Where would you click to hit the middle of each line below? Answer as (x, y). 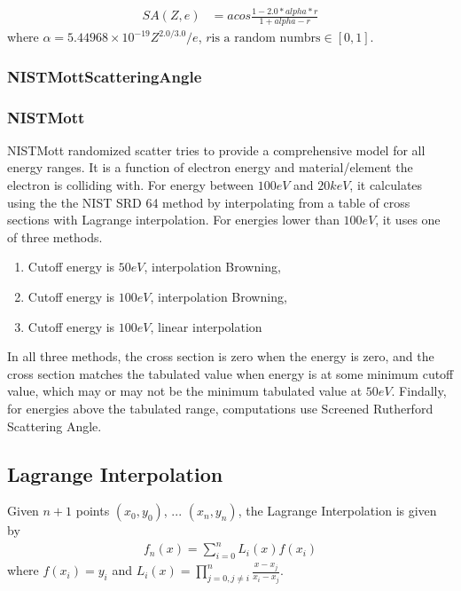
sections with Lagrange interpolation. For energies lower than (173, 220)
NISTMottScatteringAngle (105, 76)
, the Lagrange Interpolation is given (337, 511)
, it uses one (408, 220)
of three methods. (55, 236)
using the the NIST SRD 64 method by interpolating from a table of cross (209, 202)
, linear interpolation (206, 326)
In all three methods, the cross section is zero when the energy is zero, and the (221, 356)
